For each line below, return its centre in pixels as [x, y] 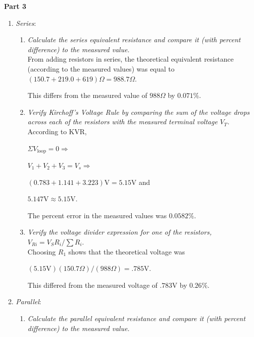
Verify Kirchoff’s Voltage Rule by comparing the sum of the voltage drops [139, 112]
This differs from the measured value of [87, 95]
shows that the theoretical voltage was [127, 251]
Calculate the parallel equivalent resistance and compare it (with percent [136, 318]
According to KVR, [57, 131]
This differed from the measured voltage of [92, 285]
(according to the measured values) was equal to [101, 68]
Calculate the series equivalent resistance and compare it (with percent [134, 40]
